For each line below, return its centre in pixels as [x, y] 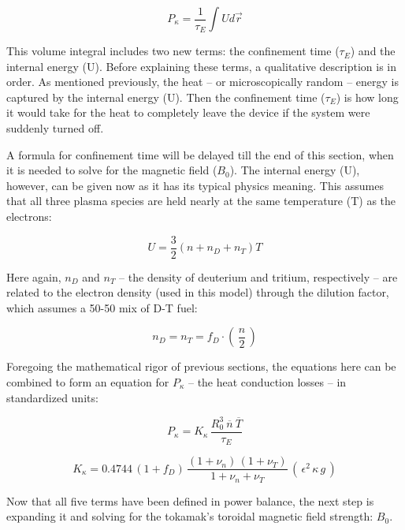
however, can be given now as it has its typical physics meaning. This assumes [195, 185]
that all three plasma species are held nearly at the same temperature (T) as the [201, 201]
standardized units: [52, 397]
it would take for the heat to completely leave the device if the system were [188, 112]
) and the [373, 51]
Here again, [34, 276]
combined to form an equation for [88, 382]
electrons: [29, 216]
